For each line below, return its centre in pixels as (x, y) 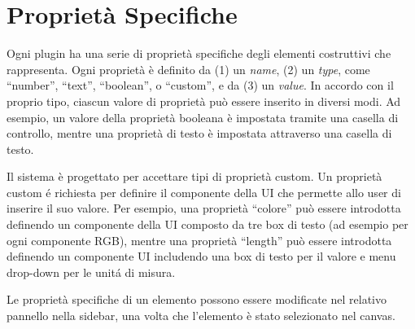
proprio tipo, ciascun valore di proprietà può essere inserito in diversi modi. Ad (204, 101)
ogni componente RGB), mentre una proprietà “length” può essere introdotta (199, 240)
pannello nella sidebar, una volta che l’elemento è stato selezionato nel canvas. (201, 316)
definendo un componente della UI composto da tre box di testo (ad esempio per (207, 224)
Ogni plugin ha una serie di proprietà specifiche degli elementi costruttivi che (199, 53)
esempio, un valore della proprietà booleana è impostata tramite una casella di (203, 117)
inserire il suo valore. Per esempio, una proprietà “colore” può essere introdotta (204, 208)
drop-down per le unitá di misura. (91, 272)
